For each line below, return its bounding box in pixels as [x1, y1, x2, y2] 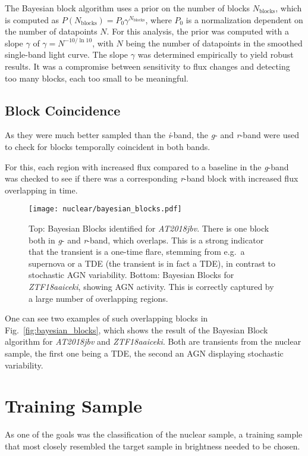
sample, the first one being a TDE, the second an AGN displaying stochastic [5, 346, 284, 359]
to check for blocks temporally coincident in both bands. [5, 140, 210, 152]
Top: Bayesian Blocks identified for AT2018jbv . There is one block [29, 221, 269, 234]
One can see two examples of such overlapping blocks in [5, 312, 208, 324]
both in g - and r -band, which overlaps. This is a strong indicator [29, 233, 264, 246]
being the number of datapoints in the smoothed [125, 36, 303, 49]
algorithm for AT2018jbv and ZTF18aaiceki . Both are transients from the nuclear [5, 335, 301, 348]
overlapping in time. [5, 183, 78, 196]
